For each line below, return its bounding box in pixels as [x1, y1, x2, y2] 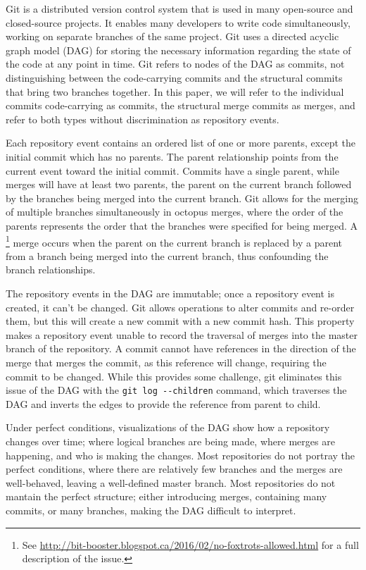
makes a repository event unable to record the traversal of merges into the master [6, 327, 358, 342]
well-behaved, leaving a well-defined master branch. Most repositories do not [6, 475, 336, 490]
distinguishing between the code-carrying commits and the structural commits [6, 70, 343, 85]
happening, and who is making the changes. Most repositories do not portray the [6, 447, 355, 462]
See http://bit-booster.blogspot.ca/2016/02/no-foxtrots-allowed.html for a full [22, 537, 359, 552]
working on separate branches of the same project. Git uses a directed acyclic [6, 29, 339, 44]
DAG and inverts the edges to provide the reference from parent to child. [6, 396, 321, 411]
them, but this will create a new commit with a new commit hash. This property [6, 314, 355, 328]
